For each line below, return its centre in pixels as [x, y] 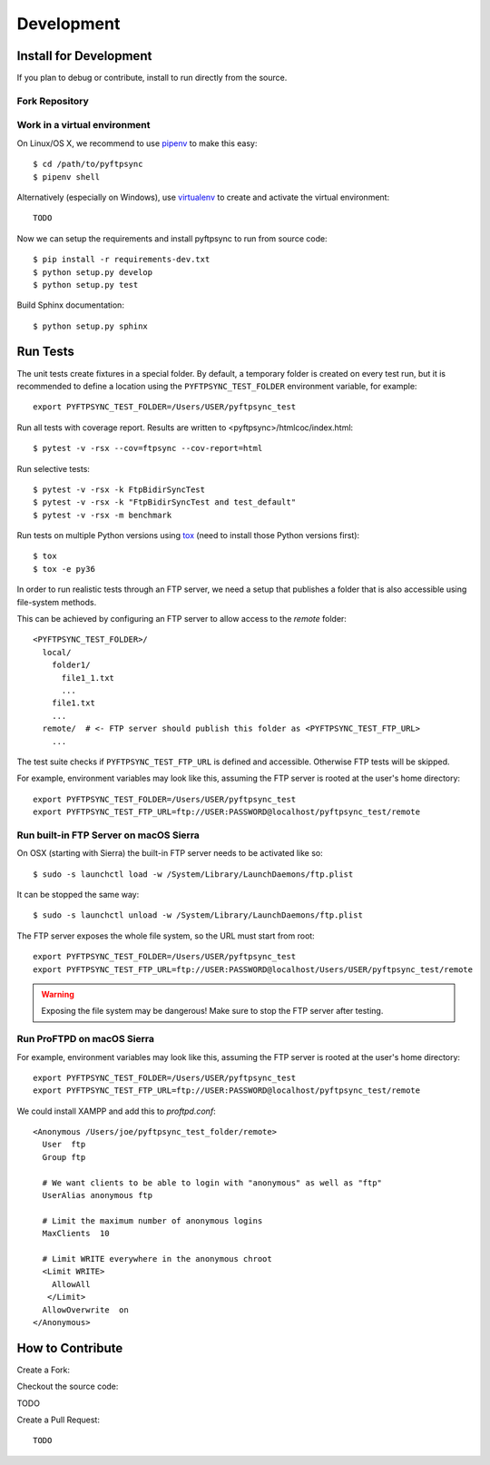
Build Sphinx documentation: [70, 305]
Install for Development [84, 56]
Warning [58, 994]
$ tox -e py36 [64, 569]
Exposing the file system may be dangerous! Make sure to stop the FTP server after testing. [212, 1011]
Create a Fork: [44, 1370]
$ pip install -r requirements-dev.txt [122, 260]
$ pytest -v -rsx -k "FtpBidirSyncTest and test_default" [165, 502]
